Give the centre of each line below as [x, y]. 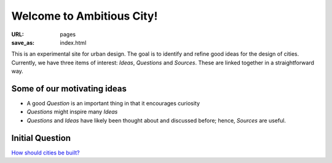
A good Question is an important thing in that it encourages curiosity [113, 104]
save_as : [23, 42]
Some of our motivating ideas [69, 89]
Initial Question [41, 138]
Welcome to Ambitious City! [85, 16]
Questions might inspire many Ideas [72, 112]
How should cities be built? [45, 153]
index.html [73, 42]
